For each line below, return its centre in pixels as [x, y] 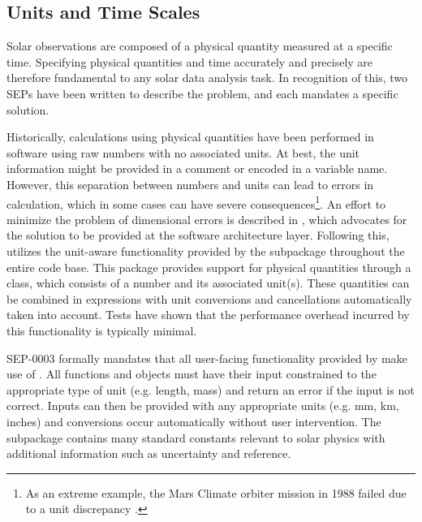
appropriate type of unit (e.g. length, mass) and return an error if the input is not [211, 389]
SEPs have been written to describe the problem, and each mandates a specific [202, 93]
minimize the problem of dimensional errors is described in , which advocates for [207, 219]
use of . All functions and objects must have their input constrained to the [192, 374]
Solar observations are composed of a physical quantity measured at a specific [200, 46]
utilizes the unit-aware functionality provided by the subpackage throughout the [206, 250]
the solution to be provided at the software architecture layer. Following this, [198, 235]
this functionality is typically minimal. [102, 330]
